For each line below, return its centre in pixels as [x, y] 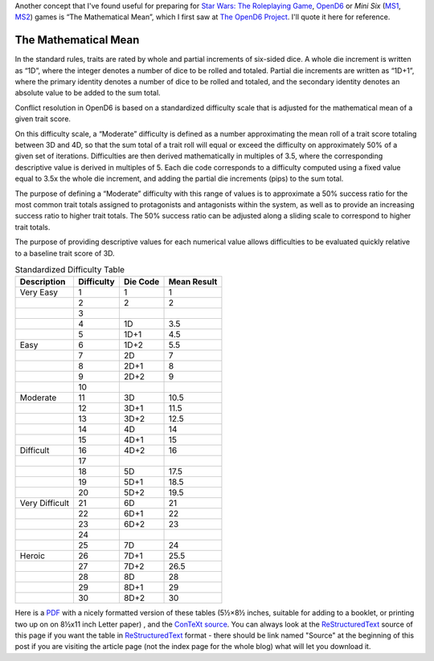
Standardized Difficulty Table [70, 270]
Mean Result [193, 282]
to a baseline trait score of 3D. [65, 253]
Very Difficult [45, 504]
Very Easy [39, 292]
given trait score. [43, 119]
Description [43, 282]
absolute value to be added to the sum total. [88, 93]
